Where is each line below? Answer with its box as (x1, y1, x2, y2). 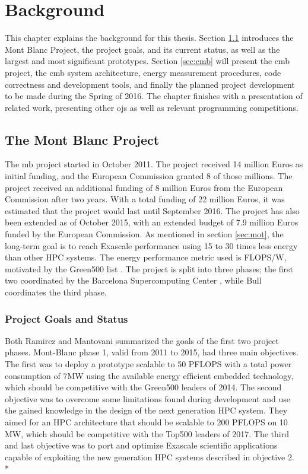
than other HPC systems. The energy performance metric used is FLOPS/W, (5, 251, 287, 263)
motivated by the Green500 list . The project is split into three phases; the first (5, 262, 294, 275)
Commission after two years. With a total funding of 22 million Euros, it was (5, 193, 285, 205)
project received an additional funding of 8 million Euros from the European (5, 181, 283, 193)
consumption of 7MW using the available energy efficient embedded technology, (5, 369, 294, 381)
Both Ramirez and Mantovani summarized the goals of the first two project (5, 334, 279, 346)
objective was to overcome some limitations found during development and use (5, 392, 291, 405)
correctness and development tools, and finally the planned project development (5, 78, 295, 90)
